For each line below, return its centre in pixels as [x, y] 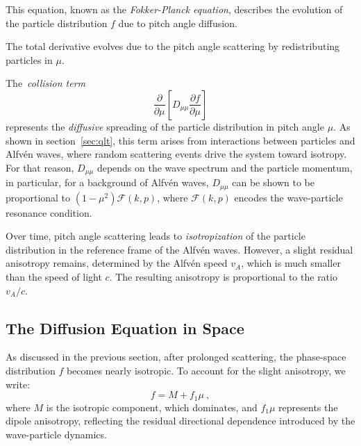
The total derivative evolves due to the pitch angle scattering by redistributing [173, 46]
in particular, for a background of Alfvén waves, [107, 182]
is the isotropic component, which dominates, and [152, 407]
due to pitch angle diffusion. [178, 23]
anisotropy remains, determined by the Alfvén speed [117, 263]
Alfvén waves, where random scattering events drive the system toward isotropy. [176, 154]
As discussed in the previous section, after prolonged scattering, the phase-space [176, 357]
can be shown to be [273, 182]
